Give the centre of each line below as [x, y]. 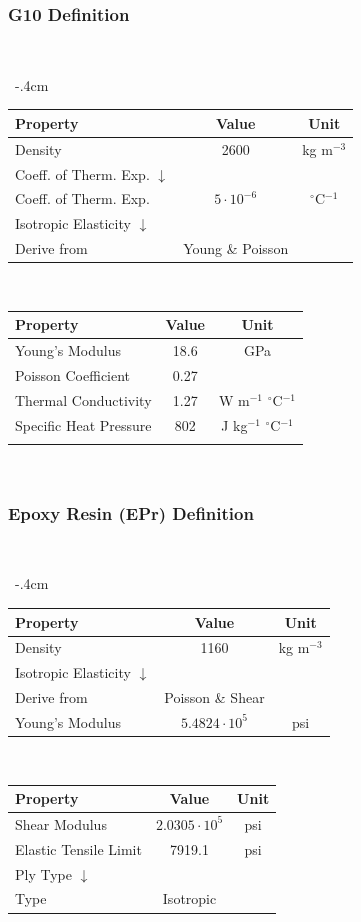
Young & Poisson [236, 248]
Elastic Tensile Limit [78, 848]
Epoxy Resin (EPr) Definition [131, 512]
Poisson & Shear [214, 697]
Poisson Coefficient [73, 375]
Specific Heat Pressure [83, 424]
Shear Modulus [61, 823]
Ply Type [43, 873]
